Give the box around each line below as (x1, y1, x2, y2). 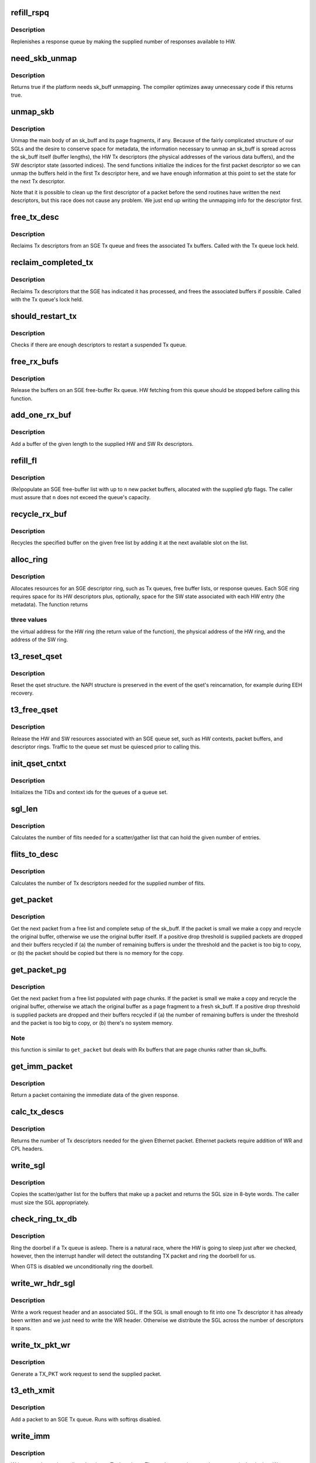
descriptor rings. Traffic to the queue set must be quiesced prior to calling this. (11, 743, 201, 750)
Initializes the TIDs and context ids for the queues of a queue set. (11, 789, 168, 796)
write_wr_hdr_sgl (11, 1279, 75, 1289)
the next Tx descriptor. (11, 178, 66, 185)
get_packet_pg (11, 964, 67, 974)
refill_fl (11, 455, 37, 465)
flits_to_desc (11, 849, 59, 860)
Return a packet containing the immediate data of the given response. (11, 1091, 180, 1098)
